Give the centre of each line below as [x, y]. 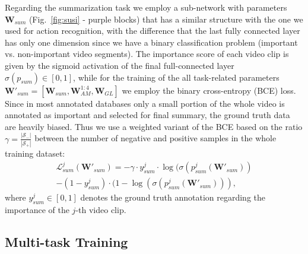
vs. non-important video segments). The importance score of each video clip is [147, 54]
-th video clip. [101, 209]
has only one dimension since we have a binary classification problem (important [151, 42]
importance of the [37, 209]
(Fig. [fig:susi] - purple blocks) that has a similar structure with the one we [166, 19]
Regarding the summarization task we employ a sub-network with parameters [146, 7]
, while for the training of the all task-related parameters [176, 77]
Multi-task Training [66, 241]
